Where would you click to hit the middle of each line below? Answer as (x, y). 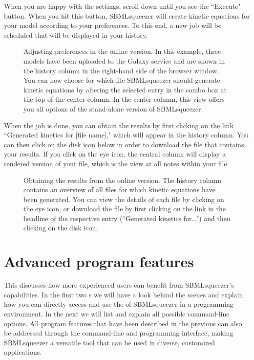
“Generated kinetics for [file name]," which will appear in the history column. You (127, 135)
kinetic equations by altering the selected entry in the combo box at (125, 89)
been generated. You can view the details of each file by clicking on (124, 199)
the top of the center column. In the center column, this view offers (124, 99)
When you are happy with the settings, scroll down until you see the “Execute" (122, 6)
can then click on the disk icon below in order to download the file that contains (124, 144)
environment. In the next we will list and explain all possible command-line (117, 313)
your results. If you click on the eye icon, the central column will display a (115, 154)
